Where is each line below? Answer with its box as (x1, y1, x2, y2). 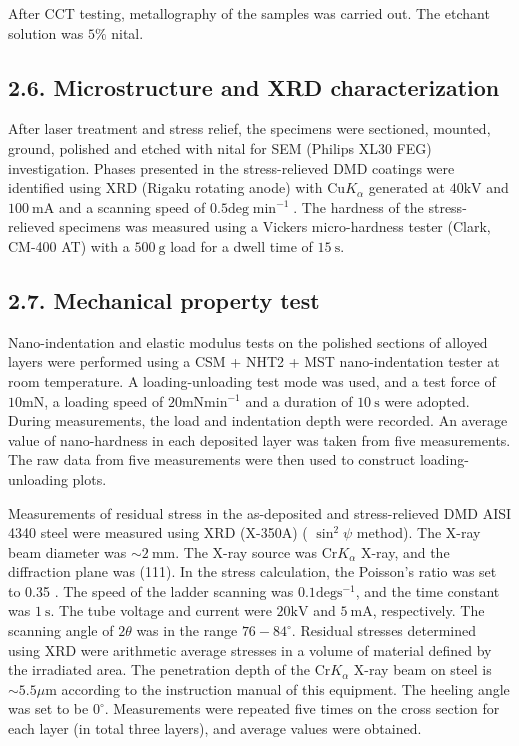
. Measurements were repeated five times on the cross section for (104, 698, 500, 719)
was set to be (8, 698, 89, 719)
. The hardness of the (293, 196, 424, 217)
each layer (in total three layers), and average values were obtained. (8, 718, 422, 739)
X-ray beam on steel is (353, 659, 492, 680)
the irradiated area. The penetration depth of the (8, 659, 310, 680)
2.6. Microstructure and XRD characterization (8, 71, 500, 102)
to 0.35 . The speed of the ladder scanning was (8, 580, 294, 601)
